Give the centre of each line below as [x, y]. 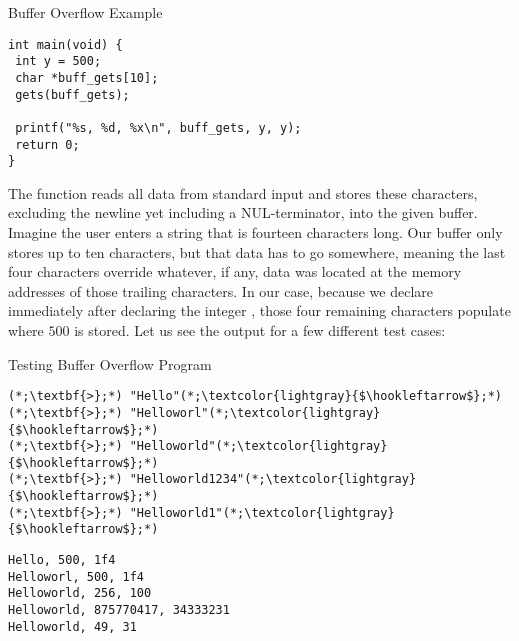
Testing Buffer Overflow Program [110, 363]
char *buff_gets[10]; [87, 77]
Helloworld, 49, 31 [72, 626]
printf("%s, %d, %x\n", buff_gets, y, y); [158, 127]
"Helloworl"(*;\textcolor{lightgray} [255, 412]
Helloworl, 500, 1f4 [76, 576]
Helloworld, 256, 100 [80, 593]
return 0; [47, 144]
